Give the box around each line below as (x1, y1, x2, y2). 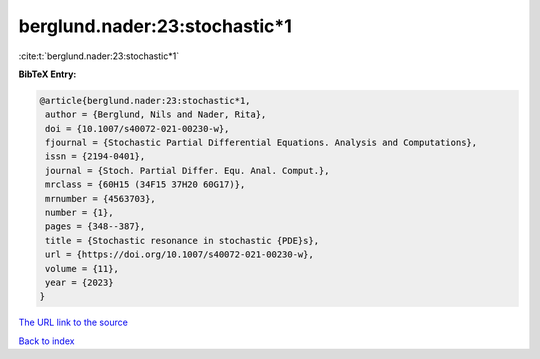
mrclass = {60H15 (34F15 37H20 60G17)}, (45, 179, 246, 190)
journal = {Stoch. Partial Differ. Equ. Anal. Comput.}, (45, 165, 330, 176)
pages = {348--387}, (45, 221, 146, 232)
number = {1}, (45, 207, 114, 219)
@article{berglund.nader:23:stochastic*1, (39, 95, 251, 106)
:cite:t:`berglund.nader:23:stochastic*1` (18, 50, 180, 62)
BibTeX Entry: (18, 68, 77, 80)
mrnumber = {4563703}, (45, 193, 157, 204)
